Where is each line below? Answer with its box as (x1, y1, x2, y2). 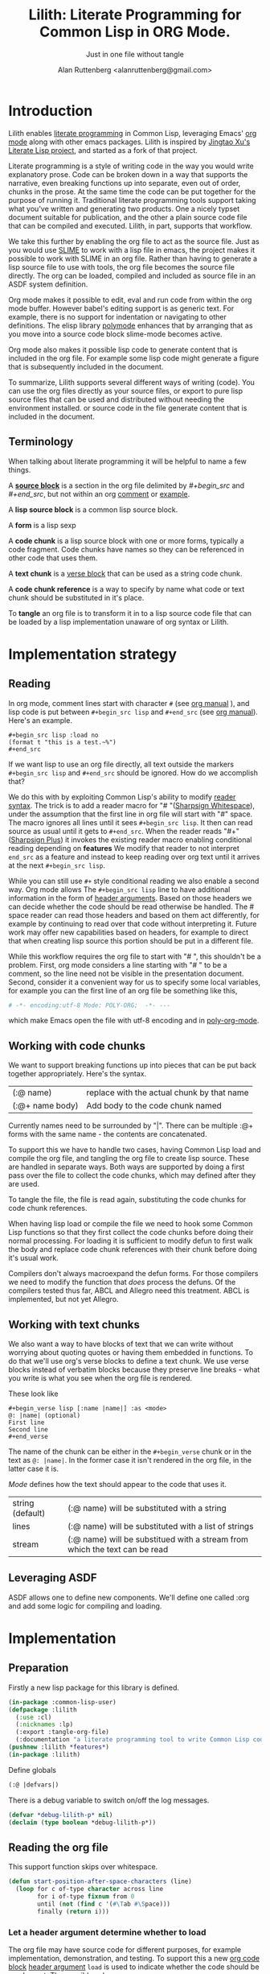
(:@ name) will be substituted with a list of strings (67, 1521, 254, 1531)
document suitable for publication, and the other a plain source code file (8, 212, 247, 222)
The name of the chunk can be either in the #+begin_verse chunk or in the (8, 1447, 252, 1456)
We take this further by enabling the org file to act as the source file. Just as (8, 236, 260, 246)
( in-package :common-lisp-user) (8, 1698, 117, 1706)
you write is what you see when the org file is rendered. (8, 1373, 193, 1382)
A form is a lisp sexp (8, 520, 76, 530)
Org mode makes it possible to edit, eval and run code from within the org (8, 295, 252, 304)
